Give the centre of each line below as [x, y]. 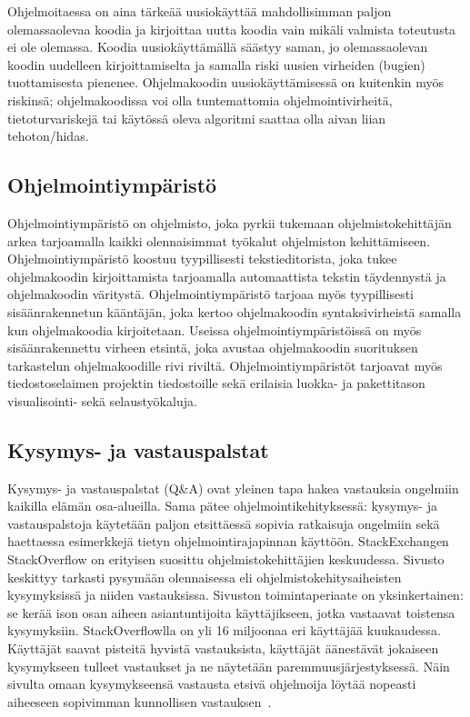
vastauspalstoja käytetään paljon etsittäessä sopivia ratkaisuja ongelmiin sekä [224, 523]
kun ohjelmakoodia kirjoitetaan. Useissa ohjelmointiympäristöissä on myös [215, 329]
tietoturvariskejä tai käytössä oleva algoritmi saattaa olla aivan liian [197, 118]
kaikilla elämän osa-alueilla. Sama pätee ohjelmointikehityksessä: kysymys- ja [222, 506]
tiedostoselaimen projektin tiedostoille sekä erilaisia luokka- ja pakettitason [216, 383]
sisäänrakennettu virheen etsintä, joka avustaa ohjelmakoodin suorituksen [213, 348]
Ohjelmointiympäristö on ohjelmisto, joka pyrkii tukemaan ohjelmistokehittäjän [230, 222]
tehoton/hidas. [48, 136]
